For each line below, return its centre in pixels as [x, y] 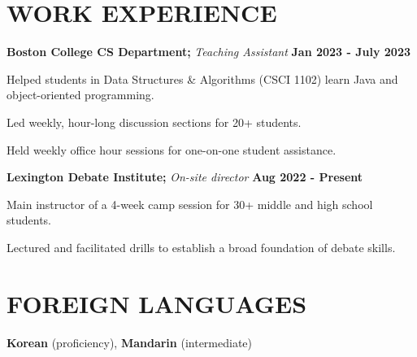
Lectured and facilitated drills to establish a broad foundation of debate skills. [201, 247]
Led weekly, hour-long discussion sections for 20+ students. [154, 122]
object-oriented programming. [80, 95]
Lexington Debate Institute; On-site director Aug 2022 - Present [185, 177]
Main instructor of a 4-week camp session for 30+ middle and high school [190, 204]
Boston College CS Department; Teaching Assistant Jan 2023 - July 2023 [209, 52]
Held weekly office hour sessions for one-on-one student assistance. [172, 149]
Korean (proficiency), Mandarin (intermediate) [130, 342]
